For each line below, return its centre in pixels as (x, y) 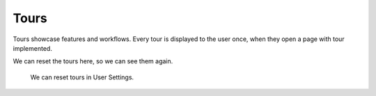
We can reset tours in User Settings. (82, 77)
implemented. (32, 48)
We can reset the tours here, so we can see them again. (93, 61)
